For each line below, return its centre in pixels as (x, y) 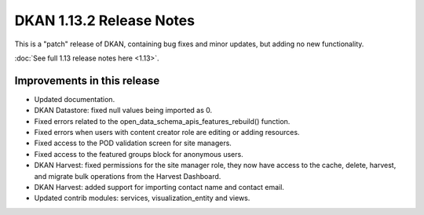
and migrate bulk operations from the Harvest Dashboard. (128, 176)
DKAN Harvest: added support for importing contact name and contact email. (159, 187)
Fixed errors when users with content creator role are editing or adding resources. (167, 133)
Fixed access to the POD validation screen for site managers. (133, 143)
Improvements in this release (87, 80)
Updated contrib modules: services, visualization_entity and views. (142, 198)
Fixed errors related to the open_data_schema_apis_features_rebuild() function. (162, 121)
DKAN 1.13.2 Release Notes (105, 20)
